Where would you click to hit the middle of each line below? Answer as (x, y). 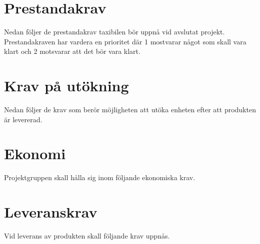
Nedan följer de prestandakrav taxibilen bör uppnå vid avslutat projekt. (114, 32)
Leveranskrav (51, 212)
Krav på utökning (66, 86)
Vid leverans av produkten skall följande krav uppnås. (87, 236)
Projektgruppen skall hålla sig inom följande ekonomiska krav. (100, 177)
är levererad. (23, 119)
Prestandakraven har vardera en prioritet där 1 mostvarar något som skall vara (125, 41)
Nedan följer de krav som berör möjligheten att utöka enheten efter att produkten (130, 110)
